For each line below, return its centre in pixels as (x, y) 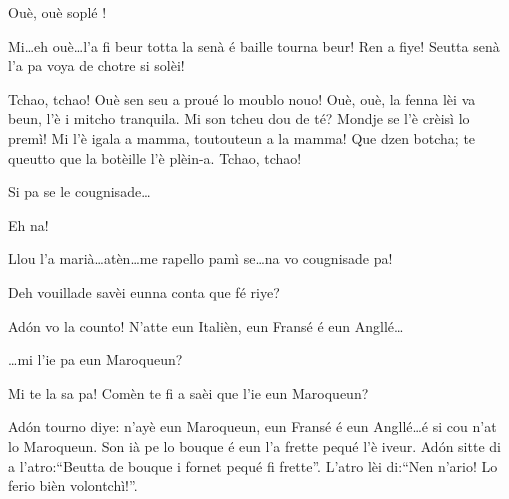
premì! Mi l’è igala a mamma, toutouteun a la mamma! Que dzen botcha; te (242, 137)
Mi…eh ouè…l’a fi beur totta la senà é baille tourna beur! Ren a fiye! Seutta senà (254, 45)
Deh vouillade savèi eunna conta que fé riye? (144, 291)
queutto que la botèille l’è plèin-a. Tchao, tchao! (155, 157)
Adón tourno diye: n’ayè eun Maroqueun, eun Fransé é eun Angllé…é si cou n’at (252, 426)
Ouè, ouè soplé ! (57, 12)
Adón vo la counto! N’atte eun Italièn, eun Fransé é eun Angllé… (206, 325)
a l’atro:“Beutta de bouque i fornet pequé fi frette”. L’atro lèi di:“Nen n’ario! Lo (253, 465)
